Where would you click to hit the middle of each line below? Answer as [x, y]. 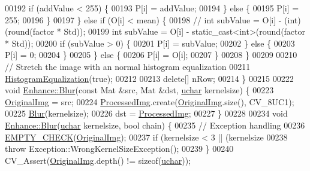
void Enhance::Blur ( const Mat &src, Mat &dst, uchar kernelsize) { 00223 [139, 90]
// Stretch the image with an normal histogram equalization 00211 [128, 66]
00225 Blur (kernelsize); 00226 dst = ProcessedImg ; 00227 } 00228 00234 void [146, 113]
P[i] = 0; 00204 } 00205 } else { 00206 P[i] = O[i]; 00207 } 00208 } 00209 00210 [151, 55]
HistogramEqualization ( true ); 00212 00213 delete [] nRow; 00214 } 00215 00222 [149, 78]
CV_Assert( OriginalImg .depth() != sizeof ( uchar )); [98, 160]
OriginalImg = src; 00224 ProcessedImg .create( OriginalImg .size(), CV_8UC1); [150, 101]
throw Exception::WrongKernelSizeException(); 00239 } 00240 [119, 149]
